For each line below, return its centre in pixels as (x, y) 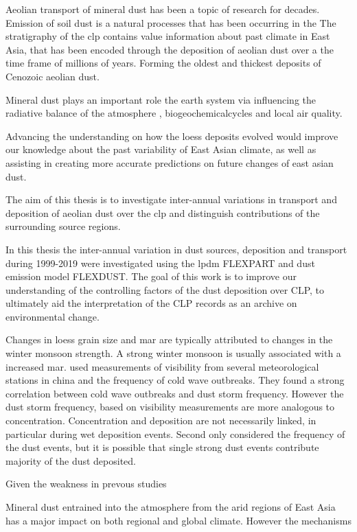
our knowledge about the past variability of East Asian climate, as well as (161, 149)
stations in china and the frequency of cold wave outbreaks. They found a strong (175, 380)
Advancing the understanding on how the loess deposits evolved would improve (172, 136)
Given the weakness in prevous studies (86, 484)
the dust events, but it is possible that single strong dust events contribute (162, 447)
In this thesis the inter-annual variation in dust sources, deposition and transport (176, 249)
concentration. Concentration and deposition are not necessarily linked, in (161, 420)
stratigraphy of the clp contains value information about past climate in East (168, 36)
